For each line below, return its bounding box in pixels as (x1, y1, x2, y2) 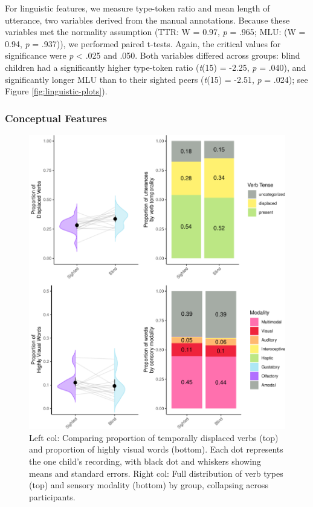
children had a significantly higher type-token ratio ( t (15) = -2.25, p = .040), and (5, 61, 306, 73)
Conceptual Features (5, 110, 107, 125)
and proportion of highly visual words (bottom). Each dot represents (29, 443, 283, 456)
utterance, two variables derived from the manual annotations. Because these (5, 13, 290, 26)
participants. (29, 490, 76, 503)
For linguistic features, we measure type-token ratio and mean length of (5, 2, 270, 14)
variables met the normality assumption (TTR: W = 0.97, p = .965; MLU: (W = (5, 25, 306, 38)
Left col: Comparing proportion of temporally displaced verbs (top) (29, 431, 279, 443)
